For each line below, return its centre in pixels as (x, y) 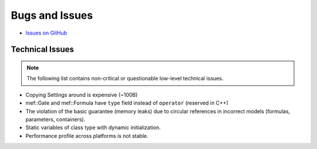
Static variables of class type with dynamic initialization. (93, 128)
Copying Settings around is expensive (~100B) (82, 94)
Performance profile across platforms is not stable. (87, 136)
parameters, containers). (55, 119)
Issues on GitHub (46, 33)
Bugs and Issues (52, 15)
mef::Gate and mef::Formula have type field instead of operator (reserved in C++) (127, 103)
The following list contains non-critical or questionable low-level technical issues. (125, 79)
